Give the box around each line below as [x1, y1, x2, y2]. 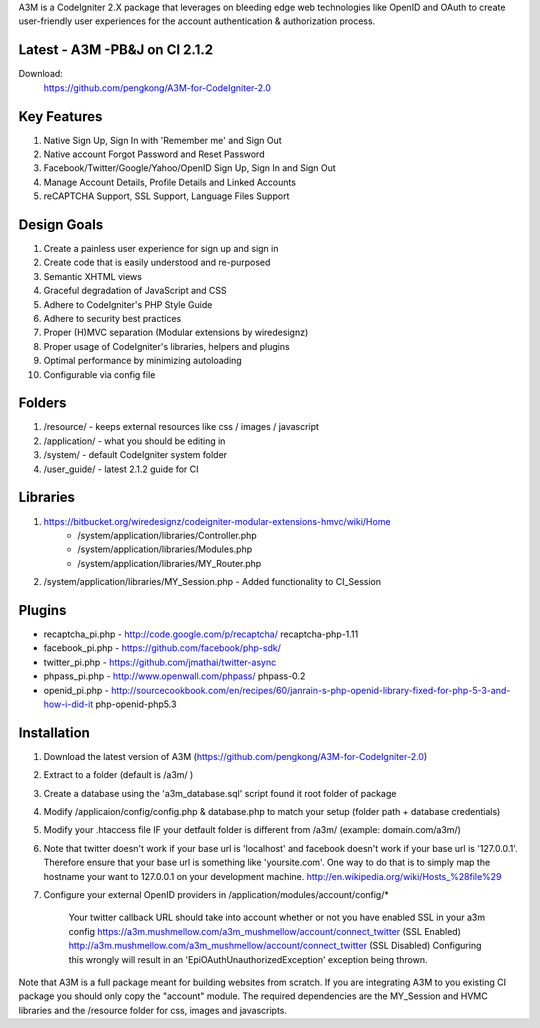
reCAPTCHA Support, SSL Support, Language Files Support [43, 190, 290, 202]
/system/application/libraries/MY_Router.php [77, 557, 262, 569]
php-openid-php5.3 [95, 698, 177, 710]
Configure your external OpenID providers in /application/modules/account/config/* [43, 889, 390, 901]
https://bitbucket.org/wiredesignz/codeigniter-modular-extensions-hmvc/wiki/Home [43, 515, 391, 527]
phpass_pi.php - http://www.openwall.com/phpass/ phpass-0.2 [43, 670, 306, 682]
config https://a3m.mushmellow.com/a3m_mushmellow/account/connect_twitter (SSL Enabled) [68, 925, 462, 937]
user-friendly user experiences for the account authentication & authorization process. [18, 15, 376, 27]
